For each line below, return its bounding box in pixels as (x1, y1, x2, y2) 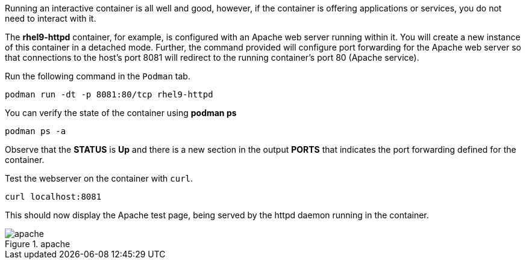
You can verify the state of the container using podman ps (5, 108, 237, 118)
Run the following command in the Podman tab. (5, 71, 190, 81)
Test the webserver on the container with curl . (5, 173, 193, 183)
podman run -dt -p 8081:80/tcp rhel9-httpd (5, 90, 213, 99)
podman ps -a (5, 126, 66, 136)
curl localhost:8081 (5, 192, 102, 201)
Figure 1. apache (5, 239, 70, 249)
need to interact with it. (5, 13, 96, 23)
